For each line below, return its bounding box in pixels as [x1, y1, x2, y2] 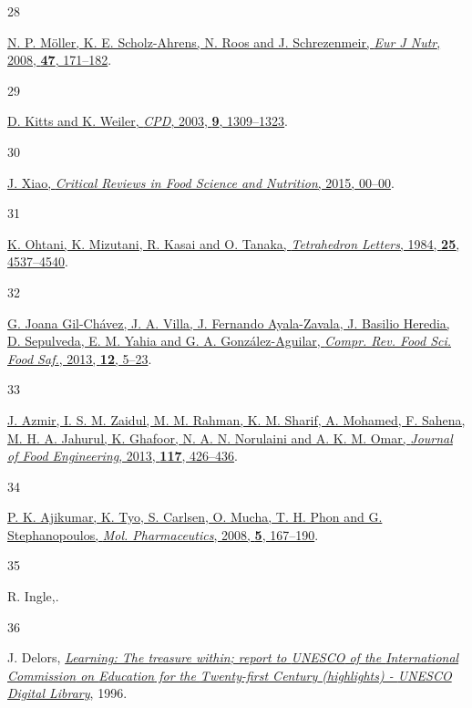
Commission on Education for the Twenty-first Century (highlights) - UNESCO [7, 665, 452, 684]
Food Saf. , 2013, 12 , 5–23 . [7, 349, 152, 368]
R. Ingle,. [7, 587, 59, 606]
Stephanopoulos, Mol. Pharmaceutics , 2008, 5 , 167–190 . [7, 525, 319, 544]
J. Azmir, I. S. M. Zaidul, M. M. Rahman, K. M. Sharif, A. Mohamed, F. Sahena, [7, 410, 466, 429]
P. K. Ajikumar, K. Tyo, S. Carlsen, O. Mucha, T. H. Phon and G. [7, 507, 383, 526]
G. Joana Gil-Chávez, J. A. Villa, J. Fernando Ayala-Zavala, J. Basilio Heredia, [7, 313, 450, 332]
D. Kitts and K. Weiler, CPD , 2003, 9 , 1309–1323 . [7, 111, 289, 130]
